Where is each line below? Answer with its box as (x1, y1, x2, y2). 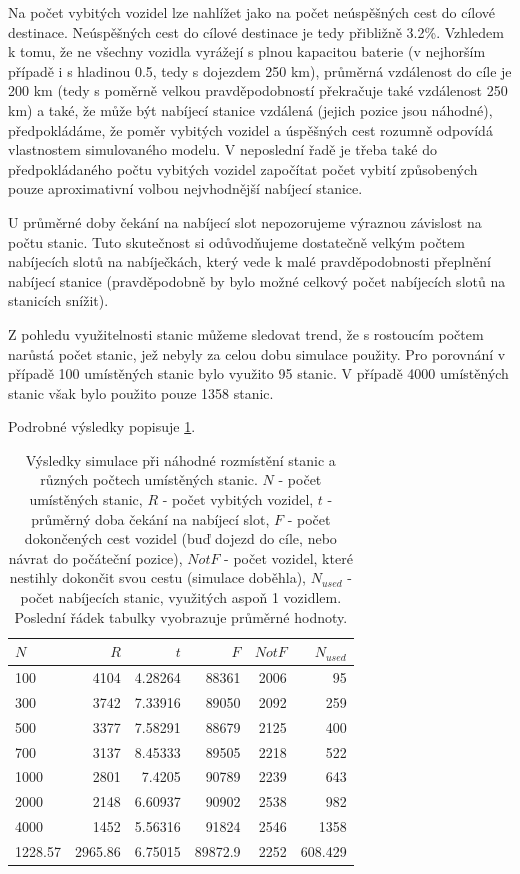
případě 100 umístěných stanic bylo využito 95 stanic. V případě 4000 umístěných (8, 363, 509, 384)
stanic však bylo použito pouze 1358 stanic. (8, 382, 274, 403)
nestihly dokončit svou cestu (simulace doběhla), (9, 567, 306, 588)
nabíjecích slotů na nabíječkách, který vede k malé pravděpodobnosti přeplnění (8, 251, 491, 272)
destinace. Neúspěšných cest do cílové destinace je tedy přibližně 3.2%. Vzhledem (8, 21, 504, 42)
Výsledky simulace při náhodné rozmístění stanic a (25, 449, 336, 470)
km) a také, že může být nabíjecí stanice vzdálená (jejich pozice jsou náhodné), (8, 99, 493, 120)
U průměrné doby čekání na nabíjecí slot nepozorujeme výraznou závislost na (8, 211, 482, 232)
